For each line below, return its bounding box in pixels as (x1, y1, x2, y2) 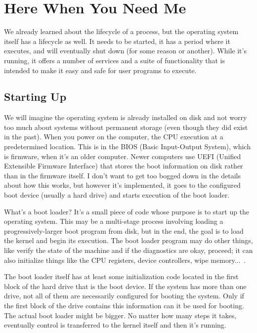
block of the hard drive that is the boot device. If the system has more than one (4, 281, 247, 291)
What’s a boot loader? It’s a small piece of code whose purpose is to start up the (4, 206, 250, 216)
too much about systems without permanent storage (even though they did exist (4, 122, 248, 132)
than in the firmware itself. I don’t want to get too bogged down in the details (4, 170, 241, 180)
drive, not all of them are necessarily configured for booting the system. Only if (4, 291, 244, 301)
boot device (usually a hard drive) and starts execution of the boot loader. (4, 190, 230, 200)
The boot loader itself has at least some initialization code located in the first (4, 271, 239, 282)
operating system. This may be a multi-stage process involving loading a (4, 216, 223, 226)
